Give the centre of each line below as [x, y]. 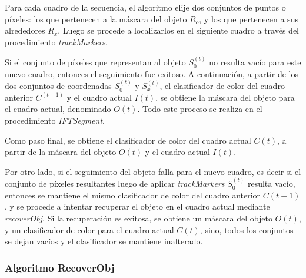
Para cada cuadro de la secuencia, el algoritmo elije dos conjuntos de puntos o [145, 7]
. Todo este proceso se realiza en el [200, 109]
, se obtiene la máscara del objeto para [225, 97]
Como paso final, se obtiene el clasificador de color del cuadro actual [128, 140]
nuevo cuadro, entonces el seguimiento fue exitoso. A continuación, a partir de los [152, 73]
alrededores [25, 30]
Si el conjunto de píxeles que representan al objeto [95, 62]
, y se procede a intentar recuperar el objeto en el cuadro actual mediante [137, 206]
